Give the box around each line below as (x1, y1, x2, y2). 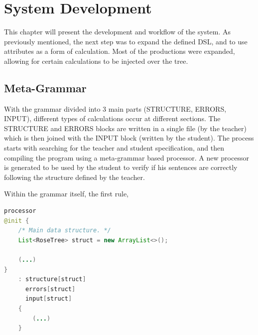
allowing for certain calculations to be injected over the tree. (4, 55, 188, 66)
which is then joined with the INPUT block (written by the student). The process (4, 133, 254, 143)
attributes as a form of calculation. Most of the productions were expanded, (4, 46, 235, 56)
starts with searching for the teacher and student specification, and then (4, 143, 224, 153)
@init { (4, 217, 29, 224)
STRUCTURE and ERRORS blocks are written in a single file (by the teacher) (4, 123, 247, 133)
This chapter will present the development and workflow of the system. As (4, 26, 231, 37)
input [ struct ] (25, 295, 72, 303)
